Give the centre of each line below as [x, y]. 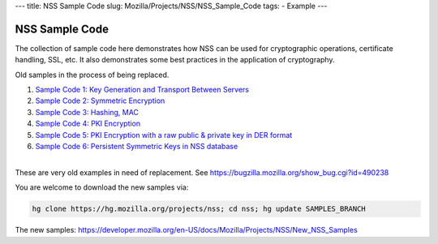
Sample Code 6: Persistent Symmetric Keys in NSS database [137, 147]
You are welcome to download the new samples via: [102, 187]
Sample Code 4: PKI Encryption [88, 124]
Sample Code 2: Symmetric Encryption [100, 101]
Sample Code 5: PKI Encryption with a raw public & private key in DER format [164, 135]
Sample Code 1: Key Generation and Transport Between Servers [142, 90]
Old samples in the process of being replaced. [92, 75]
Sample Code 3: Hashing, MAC [87, 112]
